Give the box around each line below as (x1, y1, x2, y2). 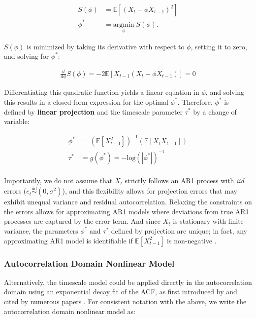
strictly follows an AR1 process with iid (125, 175, 244, 186)
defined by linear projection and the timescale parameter (4, 106, 183, 117)
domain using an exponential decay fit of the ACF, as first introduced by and (4, 286, 237, 297)
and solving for (4, 51, 49, 61)
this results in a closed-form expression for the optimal (4, 96, 168, 107)
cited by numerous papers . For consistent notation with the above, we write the (4, 296, 247, 306)
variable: (4, 116, 30, 126)
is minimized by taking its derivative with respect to (27, 41, 185, 51)
